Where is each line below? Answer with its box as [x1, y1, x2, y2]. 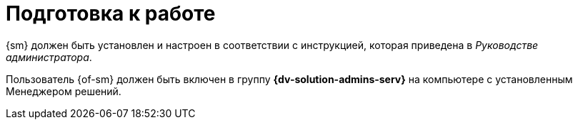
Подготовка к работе [6, 1, 216, 26]
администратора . [6, 50, 92, 63]
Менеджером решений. [6, 85, 121, 97]
